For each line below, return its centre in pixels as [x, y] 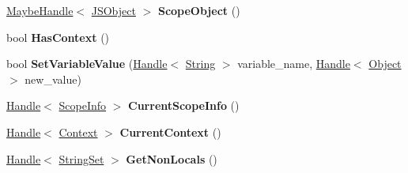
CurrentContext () [170, 132]
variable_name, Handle [294, 64]
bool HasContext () [58, 37]
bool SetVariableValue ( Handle [87, 64]
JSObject [113, 10]
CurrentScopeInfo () [184, 105]
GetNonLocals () [172, 158]
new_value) [53, 79]
